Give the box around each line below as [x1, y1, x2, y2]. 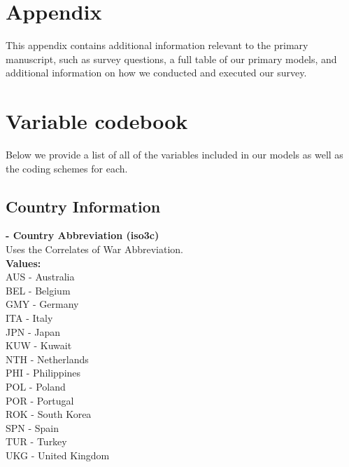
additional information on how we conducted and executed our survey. [6, 65, 307, 80]
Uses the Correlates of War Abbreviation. [6, 242, 183, 257]
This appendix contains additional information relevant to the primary [6, 38, 308, 53]
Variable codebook [6, 107, 188, 135]
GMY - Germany [6, 297, 79, 311]
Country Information [6, 195, 161, 217]
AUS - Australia [6, 269, 75, 284]
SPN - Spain [6, 420, 59, 435]
